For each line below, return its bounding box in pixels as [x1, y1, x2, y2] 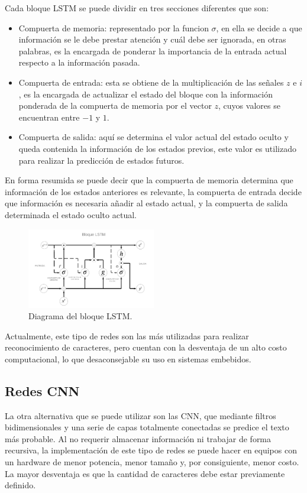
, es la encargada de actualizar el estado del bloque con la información [18, 87, 273, 100]
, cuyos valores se [218, 99, 280, 112]
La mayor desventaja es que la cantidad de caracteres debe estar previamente [5, 467, 285, 479]
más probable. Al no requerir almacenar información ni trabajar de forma [5, 432, 272, 445]
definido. [5, 479, 36, 491]
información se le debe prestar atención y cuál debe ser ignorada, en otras [18, 33, 286, 46]
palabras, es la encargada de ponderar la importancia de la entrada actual [18, 44, 287, 57]
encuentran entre [18, 111, 80, 123]
